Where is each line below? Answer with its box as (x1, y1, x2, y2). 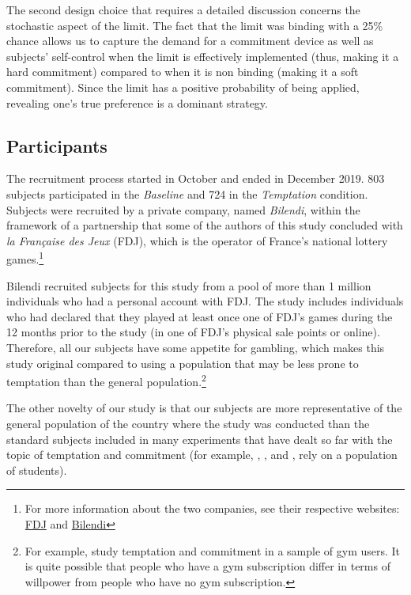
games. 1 (6, 248, 44, 267)
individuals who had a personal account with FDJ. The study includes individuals (6, 293, 404, 309)
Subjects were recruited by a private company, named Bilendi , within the (6, 201, 360, 218)
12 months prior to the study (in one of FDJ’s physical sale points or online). (6, 324, 380, 340)
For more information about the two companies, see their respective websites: (25, 500, 400, 517)
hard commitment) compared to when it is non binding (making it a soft (6, 63, 359, 80)
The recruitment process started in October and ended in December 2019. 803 (6, 170, 385, 187)
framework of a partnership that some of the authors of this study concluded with (6, 217, 403, 233)
